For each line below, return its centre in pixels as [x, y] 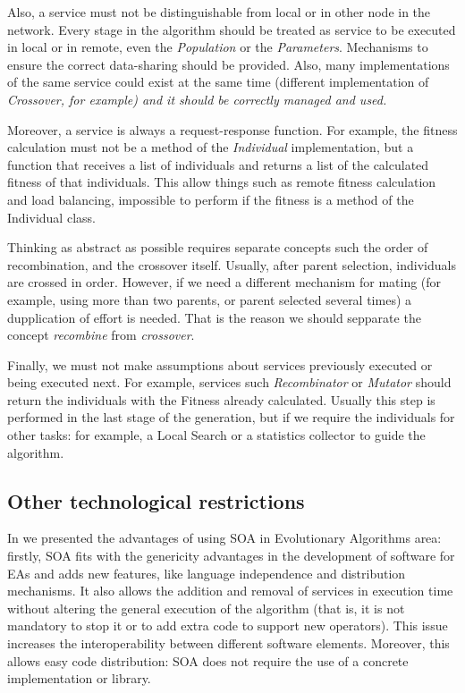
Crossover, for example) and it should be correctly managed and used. [197, 99]
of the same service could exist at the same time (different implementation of [218, 82]
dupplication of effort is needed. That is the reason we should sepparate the [214, 317]
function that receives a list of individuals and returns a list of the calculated [218, 164]
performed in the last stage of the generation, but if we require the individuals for [231, 417]
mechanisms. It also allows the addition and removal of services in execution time [230, 591]
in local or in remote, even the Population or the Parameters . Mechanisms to [218, 47]
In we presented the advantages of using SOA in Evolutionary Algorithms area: [224, 538]
